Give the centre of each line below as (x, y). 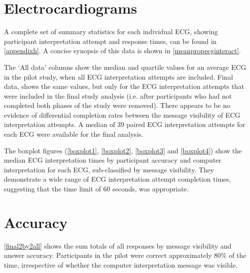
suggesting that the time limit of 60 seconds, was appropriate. (96, 189)
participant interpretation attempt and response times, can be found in (110, 41)
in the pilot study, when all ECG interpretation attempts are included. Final (119, 76)
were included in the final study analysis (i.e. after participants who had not (118, 95)
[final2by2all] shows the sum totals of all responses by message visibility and (118, 245)
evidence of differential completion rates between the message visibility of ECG (122, 115)
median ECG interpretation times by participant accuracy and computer (113, 160)
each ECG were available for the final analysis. (74, 134)
